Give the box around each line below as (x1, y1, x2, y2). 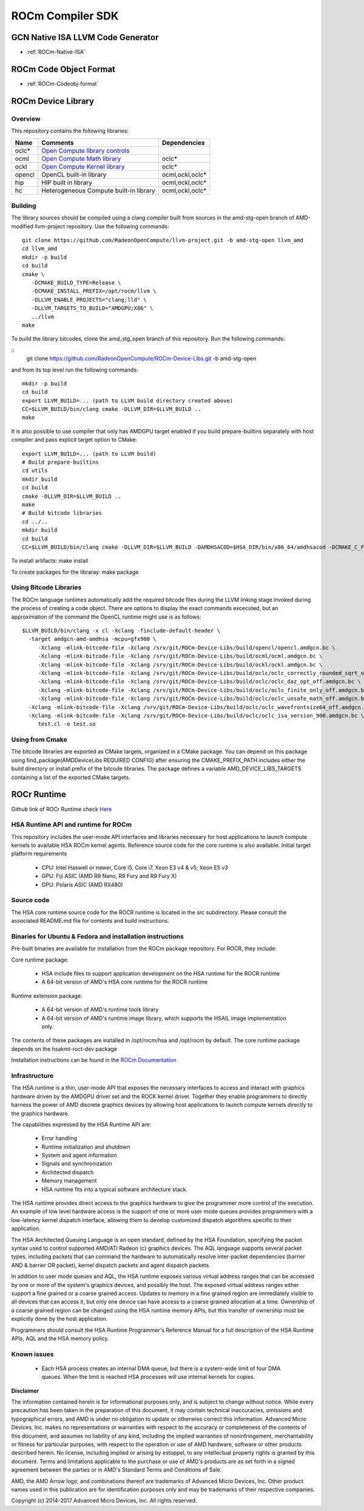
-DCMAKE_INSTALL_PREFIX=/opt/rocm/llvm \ (31, 288, 157, 294)
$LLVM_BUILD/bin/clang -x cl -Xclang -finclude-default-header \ (22, 627, 221, 634)
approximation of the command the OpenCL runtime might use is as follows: (11, 613, 201, 620)
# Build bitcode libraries (22, 510, 103, 517)
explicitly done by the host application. (11, 1315, 108, 1323)
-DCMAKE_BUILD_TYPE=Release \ (31, 279, 121, 286)
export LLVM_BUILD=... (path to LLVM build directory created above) (22, 397, 234, 404)
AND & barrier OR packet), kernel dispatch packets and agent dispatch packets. (11, 1261, 211, 1269)
